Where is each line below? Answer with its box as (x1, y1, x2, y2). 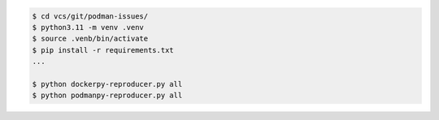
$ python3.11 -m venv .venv (32, 23, 144, 32)
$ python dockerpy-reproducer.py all (32, 79, 183, 88)
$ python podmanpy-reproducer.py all (32, 91, 183, 101)
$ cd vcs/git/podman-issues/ (32, 11, 149, 20)
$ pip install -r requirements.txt (32, 45, 174, 54)
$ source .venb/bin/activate (32, 34, 149, 44)
